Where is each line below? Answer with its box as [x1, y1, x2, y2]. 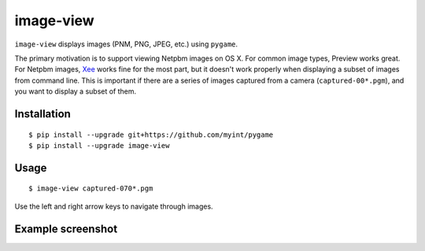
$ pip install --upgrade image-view [28, 141, 170, 149]
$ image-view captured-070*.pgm [28, 184, 153, 193]
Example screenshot [14, 222, 118, 235]
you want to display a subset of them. [14, 87, 137, 96]
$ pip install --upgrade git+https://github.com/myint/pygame [28, 130, 274, 139]
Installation [14, 107, 71, 120]
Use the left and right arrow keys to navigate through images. [14, 201, 213, 211]
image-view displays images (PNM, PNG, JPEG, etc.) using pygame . [14, 39, 238, 49]
